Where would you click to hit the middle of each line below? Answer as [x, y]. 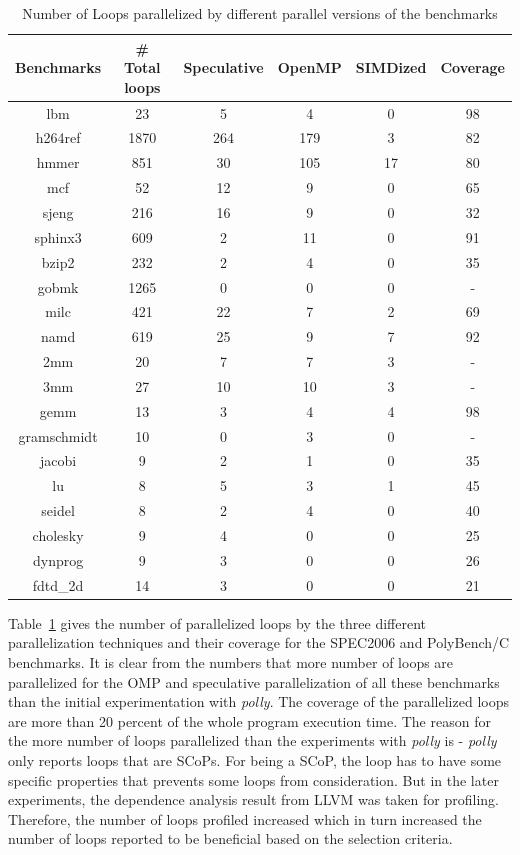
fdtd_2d [58, 584]
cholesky [58, 534]
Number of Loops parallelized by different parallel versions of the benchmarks [260, 13]
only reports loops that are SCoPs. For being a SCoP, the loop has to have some [255, 759]
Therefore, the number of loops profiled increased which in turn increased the [245, 818]
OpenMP [309, 67]
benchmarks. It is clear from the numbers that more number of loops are [231, 661]
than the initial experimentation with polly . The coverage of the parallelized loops [258, 701]
